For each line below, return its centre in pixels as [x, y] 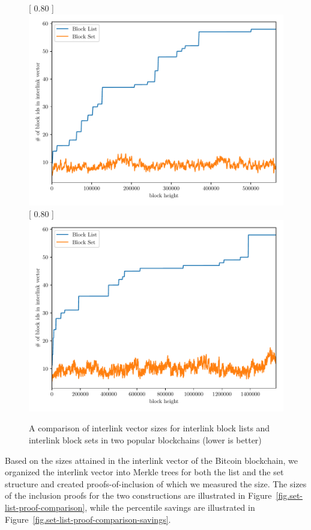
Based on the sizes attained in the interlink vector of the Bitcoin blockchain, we [151, 460]
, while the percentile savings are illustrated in [170, 507]
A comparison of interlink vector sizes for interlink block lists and [149, 428]
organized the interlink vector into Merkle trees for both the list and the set [144, 472]
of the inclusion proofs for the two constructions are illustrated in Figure [138, 495]
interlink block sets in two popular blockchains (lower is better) [145, 439]
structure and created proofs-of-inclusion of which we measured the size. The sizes [156, 483]
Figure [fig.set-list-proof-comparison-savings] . [88, 519]
